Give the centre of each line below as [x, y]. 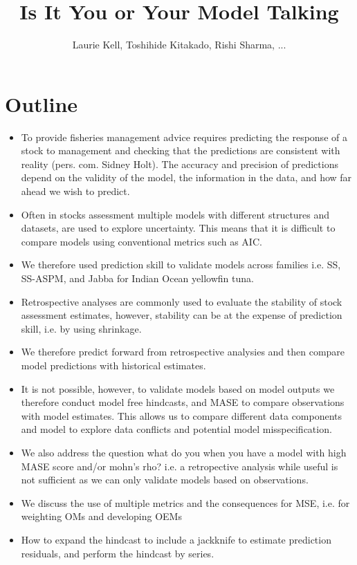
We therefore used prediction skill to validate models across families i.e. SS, [181, 265]
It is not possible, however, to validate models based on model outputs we [178, 388]
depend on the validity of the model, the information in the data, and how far [186, 177]
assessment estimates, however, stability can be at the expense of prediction [182, 315]
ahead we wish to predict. [75, 191]
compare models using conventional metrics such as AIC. [141, 241]
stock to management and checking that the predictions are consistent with [181, 150]
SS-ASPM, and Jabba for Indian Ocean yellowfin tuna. [137, 278]
